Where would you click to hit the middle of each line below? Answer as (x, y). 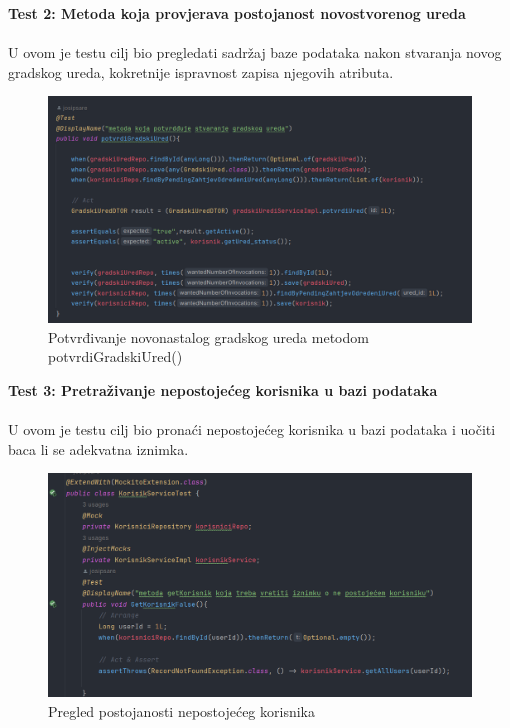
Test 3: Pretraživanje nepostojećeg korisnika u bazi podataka (223, 390)
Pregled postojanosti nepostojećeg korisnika (181, 711)
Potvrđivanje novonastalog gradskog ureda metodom (208, 336)
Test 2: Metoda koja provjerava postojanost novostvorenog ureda (237, 13)
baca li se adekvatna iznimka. (98, 448)
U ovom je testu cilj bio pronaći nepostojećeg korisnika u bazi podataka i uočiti (252, 429)
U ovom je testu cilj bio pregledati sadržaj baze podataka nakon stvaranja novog (255, 52)
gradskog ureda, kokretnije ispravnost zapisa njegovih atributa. (201, 71)
